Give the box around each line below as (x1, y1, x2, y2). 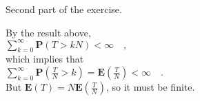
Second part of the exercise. (6, 2, 122, 16)
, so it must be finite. (106, 80, 195, 94)
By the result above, (6, 25, 91, 39)
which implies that (6, 52, 84, 66)
